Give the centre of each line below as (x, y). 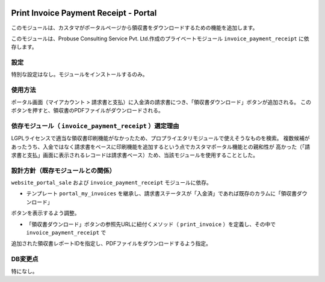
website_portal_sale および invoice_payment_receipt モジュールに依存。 (111, 183)
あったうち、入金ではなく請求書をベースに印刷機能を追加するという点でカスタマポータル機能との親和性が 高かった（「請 (161, 147)
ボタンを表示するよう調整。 (45, 213)
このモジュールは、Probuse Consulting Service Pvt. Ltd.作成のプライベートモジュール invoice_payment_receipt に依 (160, 38)
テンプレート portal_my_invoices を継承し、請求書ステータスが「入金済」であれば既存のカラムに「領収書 (162, 194)
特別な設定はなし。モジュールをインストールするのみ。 (79, 75)
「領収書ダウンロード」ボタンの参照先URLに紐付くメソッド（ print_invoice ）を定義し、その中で (151, 224)
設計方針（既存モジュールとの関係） (63, 170)
